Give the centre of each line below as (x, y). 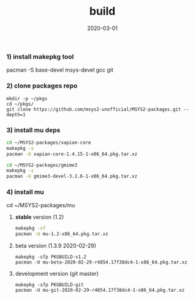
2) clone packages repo (42, 86)
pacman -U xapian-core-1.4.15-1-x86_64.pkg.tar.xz (72, 154)
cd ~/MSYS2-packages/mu (41, 205)
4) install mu (25, 192)
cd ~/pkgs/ (20, 104)
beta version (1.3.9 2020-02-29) (55, 246)
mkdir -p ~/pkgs (27, 98)
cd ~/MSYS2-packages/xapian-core (49, 142)
